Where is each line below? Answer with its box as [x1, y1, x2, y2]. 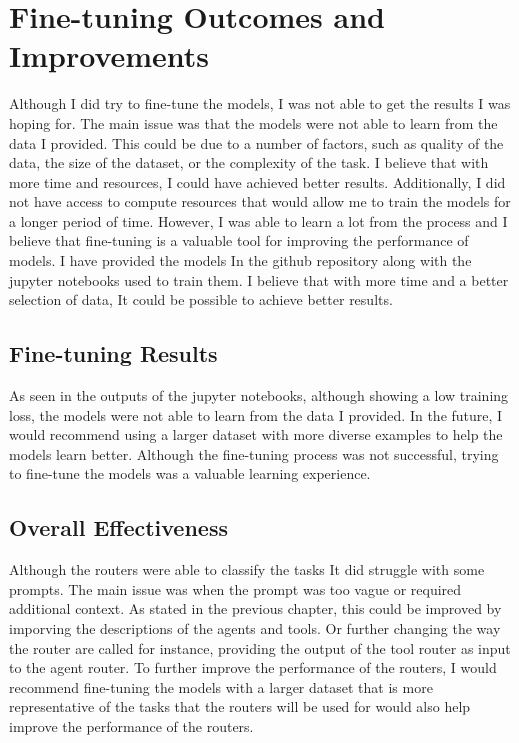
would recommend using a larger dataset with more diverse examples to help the [9, 424, 503, 445]
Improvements [9, 35, 210, 76]
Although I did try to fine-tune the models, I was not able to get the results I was [9, 93, 511, 114]
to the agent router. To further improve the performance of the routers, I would [9, 657, 497, 678]
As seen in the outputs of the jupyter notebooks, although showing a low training [9, 385, 509, 406]
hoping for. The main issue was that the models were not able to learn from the [9, 112, 498, 133]
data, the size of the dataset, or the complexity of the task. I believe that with [9, 152, 489, 173]
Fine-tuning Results [9, 338, 218, 369]
